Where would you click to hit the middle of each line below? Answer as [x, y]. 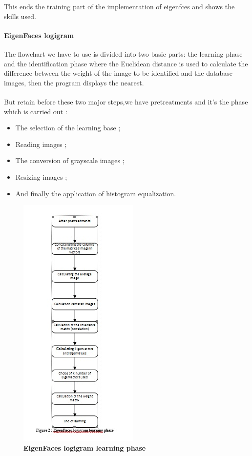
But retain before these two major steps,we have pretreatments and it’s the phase [126, 101]
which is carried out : [36, 111]
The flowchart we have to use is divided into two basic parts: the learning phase [123, 53]
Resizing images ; [41, 176]
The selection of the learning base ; [68, 128]
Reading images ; [41, 144]
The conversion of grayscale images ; [70, 160]
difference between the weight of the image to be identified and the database [118, 73]
